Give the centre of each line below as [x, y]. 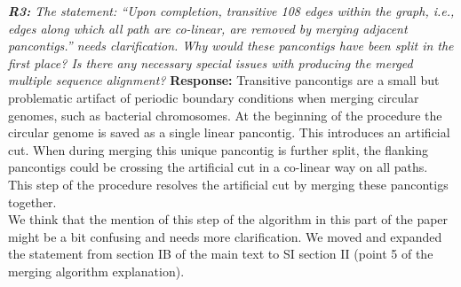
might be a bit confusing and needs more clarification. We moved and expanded [225, 236]
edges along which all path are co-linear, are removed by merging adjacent [208, 28]
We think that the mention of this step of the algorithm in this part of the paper [228, 219]
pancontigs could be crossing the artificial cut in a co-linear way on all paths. [218, 167]
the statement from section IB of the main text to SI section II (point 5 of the [221, 254]
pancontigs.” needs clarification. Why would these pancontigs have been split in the [231, 46]
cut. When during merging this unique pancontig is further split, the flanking [218, 149]
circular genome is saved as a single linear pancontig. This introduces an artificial [229, 132]
